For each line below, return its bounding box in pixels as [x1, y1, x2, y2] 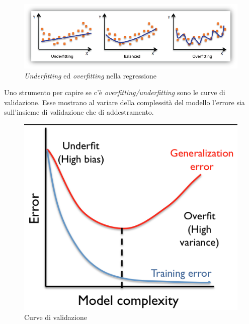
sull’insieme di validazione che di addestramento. [4, 107, 154, 117]
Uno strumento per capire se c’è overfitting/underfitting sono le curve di [4, 87, 225, 98]
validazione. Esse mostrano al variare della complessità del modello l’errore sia [4, 97, 245, 107]
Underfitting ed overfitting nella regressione [24, 70, 157, 80]
